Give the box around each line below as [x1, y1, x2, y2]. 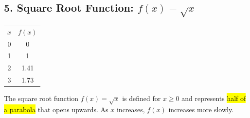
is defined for [122, 93, 161, 103]
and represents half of [181, 93, 246, 103]
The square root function [4, 93, 79, 103]
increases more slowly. [168, 104, 234, 114]
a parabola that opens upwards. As [4, 104, 108, 114]
